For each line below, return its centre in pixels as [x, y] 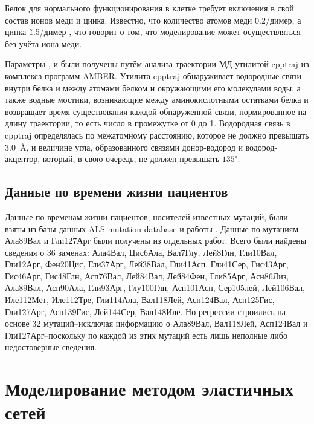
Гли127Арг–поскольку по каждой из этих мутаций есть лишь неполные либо [146, 335]
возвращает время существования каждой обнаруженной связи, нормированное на [156, 111]
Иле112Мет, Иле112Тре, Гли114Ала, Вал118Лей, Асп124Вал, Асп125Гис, [140, 300]
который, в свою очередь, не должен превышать [131, 159]
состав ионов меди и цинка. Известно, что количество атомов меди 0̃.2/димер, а [153, 20]
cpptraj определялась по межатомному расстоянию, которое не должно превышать [157, 135]
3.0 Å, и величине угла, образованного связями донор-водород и [124, 147]
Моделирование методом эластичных [149, 389]
